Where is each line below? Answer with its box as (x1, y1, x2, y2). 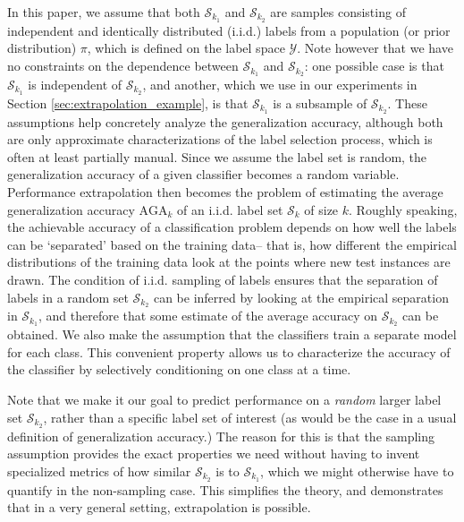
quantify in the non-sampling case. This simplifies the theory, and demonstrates (7, 480, 443, 499)
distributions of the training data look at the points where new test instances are (7, 252, 451, 271)
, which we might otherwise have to (260, 461, 454, 480)
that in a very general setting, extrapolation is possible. (7, 498, 311, 517)
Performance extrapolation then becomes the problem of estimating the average (7, 183, 443, 201)
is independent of (28, 74, 122, 93)
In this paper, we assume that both (7, 3, 200, 21)
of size (304, 200, 339, 218)
